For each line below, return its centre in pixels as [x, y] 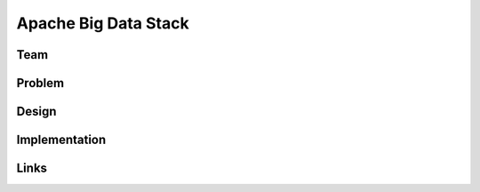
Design [36, 112]
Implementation [61, 140]
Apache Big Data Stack [103, 23]
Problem [40, 83]
